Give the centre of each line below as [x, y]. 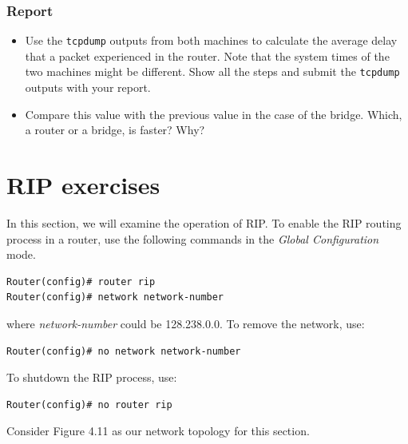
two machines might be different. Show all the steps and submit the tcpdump [212, 71]
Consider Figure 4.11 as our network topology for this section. [158, 431]
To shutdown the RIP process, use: [92, 377]
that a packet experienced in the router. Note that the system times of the [207, 55]
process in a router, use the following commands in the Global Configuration [193, 238]
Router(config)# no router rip [89, 404]
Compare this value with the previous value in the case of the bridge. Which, [214, 114]
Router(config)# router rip [81, 281]
